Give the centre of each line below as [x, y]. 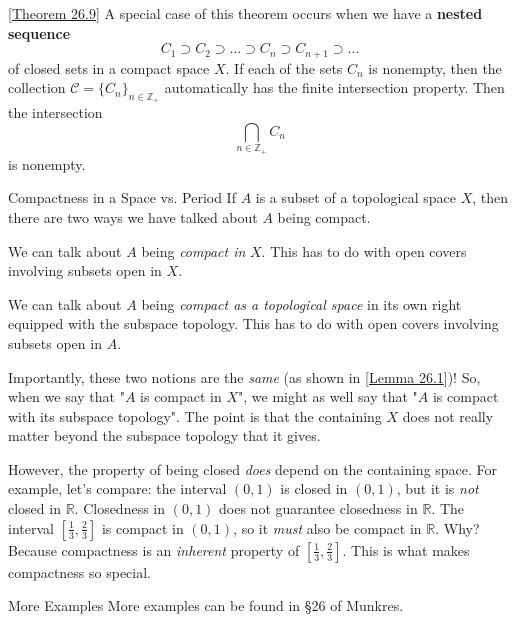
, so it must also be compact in [327, 527]
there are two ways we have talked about [133, 216]
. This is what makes [406, 549]
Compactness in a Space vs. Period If [122, 197]
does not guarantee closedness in [318, 508]
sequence [39, 32]
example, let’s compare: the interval [117, 488]
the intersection [55, 112]
